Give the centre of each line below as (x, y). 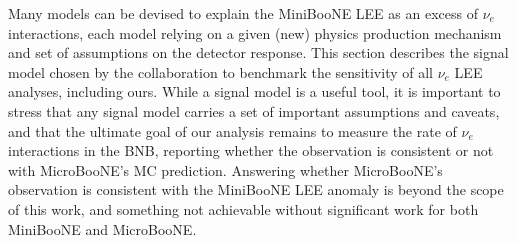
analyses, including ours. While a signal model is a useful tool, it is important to (254, 91)
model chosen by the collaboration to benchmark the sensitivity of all (220, 71)
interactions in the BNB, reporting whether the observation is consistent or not (251, 150)
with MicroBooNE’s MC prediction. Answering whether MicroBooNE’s (225, 169)
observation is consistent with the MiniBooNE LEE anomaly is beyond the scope (256, 189)
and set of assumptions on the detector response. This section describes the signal (258, 52)
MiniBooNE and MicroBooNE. (102, 228)
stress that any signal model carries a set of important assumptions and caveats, (254, 110)
